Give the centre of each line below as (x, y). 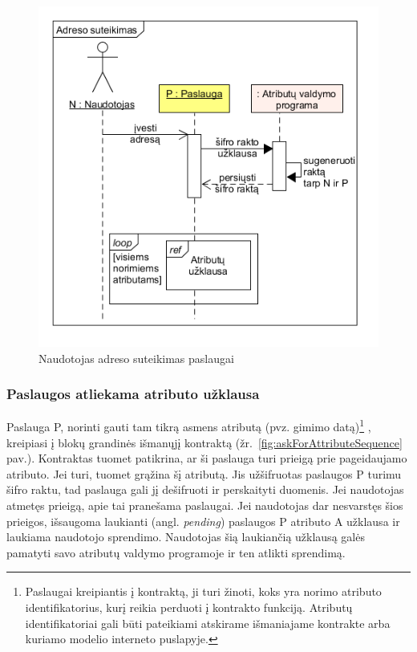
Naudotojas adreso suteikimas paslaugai (136, 358)
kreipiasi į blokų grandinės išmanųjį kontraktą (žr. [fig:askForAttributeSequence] (204, 442)
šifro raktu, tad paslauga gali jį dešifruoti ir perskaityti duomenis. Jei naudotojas (205, 489)
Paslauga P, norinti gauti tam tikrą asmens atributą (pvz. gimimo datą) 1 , (189, 426)
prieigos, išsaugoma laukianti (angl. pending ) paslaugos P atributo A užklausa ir (203, 521)
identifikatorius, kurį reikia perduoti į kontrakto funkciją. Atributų (189, 607)
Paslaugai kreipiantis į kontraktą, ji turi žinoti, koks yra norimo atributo (203, 591)
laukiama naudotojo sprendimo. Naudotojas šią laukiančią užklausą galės (186, 537)
